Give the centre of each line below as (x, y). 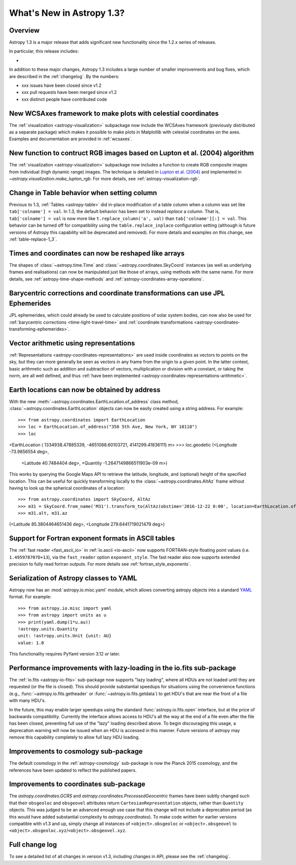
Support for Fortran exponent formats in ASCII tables (92, 538)
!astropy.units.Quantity (48, 629)
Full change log (33, 845)
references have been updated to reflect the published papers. (73, 770)
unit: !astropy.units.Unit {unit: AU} (65, 636)
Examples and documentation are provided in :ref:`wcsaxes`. (71, 139)
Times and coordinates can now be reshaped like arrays (97, 253)
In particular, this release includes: (44, 51)
